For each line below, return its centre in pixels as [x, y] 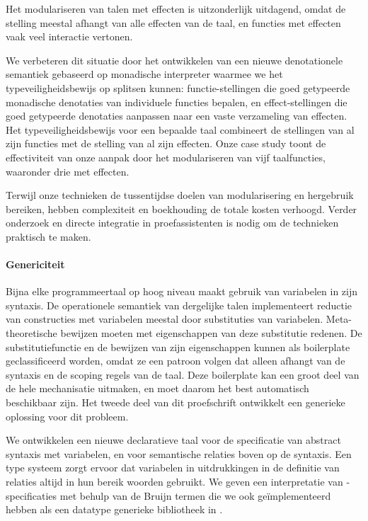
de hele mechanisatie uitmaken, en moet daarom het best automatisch [157, 388]
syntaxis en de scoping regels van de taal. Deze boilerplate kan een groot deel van [183, 374]
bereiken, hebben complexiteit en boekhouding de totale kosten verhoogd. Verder [182, 208]
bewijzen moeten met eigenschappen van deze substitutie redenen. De [211, 333]
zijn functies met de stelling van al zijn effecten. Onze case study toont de [166, 143]
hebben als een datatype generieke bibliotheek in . [114, 509]
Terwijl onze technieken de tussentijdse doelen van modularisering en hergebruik [180, 195]
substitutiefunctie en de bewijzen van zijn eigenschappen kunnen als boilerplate [178, 347]
